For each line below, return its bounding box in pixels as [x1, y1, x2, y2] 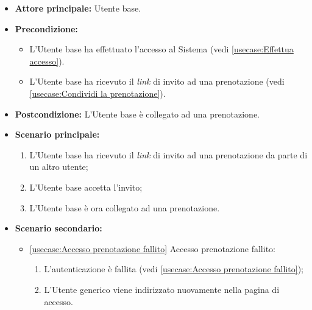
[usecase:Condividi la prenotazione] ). [29, 86, 166, 99]
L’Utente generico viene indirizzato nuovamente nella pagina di [44, 283, 280, 295]
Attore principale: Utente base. [15, 2, 141, 14]
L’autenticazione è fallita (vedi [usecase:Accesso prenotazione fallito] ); [44, 262, 303, 275]
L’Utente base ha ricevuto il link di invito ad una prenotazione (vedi [29, 75, 285, 88]
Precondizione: [15, 22, 78, 35]
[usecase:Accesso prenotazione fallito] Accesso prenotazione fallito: [29, 242, 275, 255]
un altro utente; [29, 160, 88, 173]
